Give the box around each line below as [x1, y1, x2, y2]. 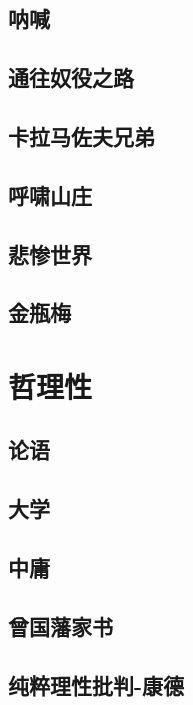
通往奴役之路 [8, 62, 134, 93]
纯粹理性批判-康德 [8, 669, 185, 700]
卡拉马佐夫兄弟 [8, 120, 155, 151]
